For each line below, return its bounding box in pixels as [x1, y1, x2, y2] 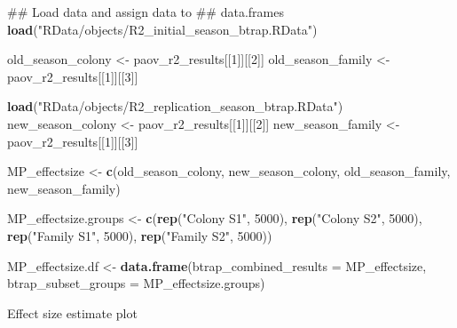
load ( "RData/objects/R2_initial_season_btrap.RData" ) [7, 20, 318, 38]
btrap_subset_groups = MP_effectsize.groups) [7, 274, 265, 292]
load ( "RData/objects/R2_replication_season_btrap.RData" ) [7, 97, 343, 116]
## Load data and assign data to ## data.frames [7, 3, 284, 20]
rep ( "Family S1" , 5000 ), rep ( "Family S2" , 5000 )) [7, 226, 272, 244]
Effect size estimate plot [7, 303, 138, 322]
